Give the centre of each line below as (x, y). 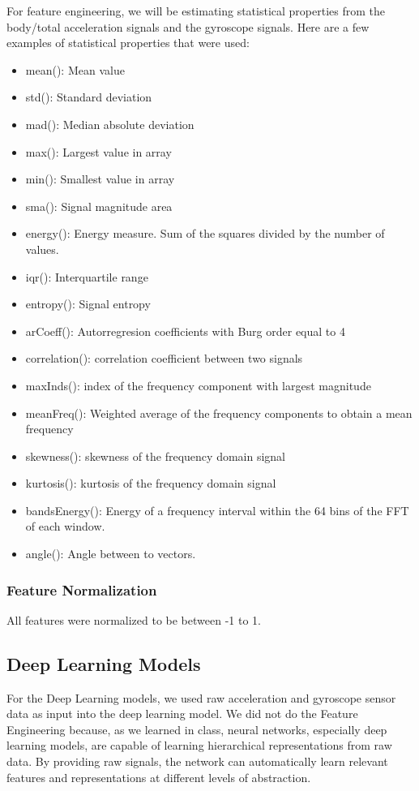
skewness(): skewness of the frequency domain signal (156, 456)
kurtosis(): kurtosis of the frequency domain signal (151, 483)
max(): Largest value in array (98, 151)
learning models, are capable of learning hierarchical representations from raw (199, 745)
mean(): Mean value (75, 69)
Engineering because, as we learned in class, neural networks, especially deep (197, 729)
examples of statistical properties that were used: (128, 43)
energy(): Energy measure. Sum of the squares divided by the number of (205, 233)
